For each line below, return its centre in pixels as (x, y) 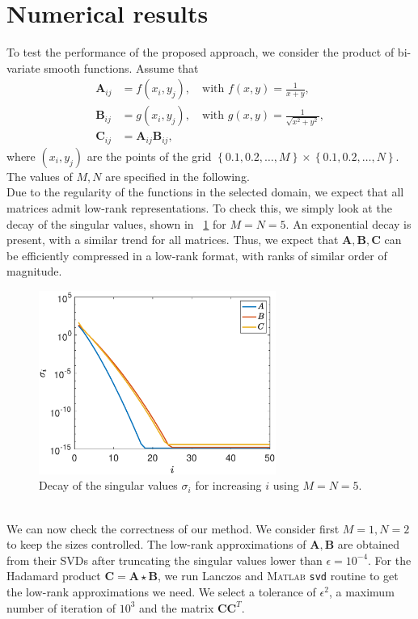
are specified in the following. (177, 176)
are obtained (369, 544)
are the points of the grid (149, 156)
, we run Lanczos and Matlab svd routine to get (278, 576)
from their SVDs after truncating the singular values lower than (165, 560)
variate (23, 67)
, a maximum (361, 592)
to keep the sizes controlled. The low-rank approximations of (156, 544)
